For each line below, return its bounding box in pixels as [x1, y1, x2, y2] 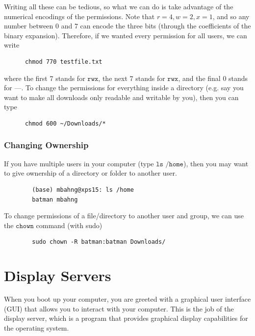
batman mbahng [32, 196, 78, 203]
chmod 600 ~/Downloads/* [25, 120, 106, 127]
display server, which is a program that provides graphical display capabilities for [4, 313, 248, 323]
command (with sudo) [36, 220, 102, 230]
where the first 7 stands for [4, 73, 85, 83]
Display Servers [4, 265, 111, 285]
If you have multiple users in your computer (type [4, 158, 154, 168]
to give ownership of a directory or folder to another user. [4, 168, 177, 178]
